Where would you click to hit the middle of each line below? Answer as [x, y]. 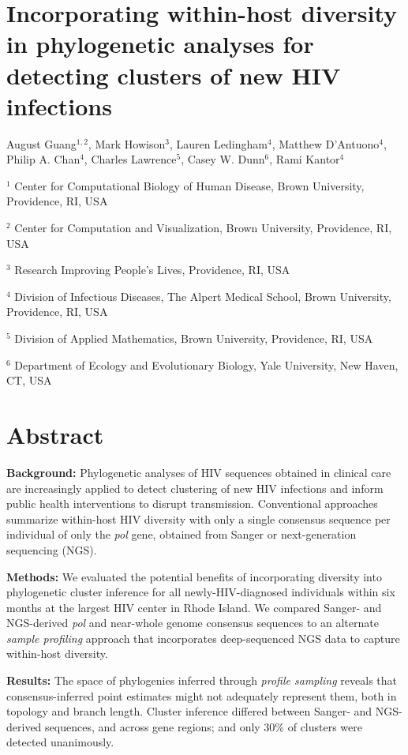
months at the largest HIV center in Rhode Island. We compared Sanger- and [194, 607]
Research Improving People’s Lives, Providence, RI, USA [152, 270]
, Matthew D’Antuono [326, 143]
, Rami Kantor [305, 159]
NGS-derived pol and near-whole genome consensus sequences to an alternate [193, 623]
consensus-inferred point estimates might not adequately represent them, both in [202, 695]
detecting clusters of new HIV [174, 75]
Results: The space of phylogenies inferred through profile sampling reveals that [202, 680]
